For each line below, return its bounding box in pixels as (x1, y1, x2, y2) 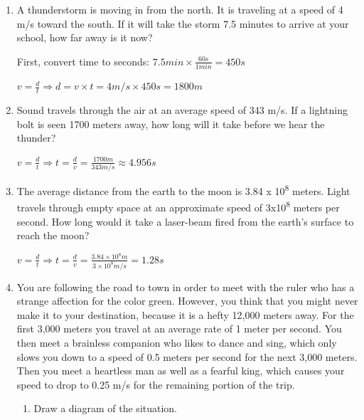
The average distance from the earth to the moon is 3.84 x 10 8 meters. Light (16, 182, 350, 198)
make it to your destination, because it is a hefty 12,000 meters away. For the (16, 307, 354, 322)
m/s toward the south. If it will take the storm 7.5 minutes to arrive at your (16, 16, 349, 31)
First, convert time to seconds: (16, 53, 150, 68)
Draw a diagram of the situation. (33, 401, 178, 416)
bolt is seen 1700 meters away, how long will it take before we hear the (16, 116, 325, 131)
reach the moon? (16, 228, 90, 243)
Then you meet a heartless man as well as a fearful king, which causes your (16, 363, 345, 378)
